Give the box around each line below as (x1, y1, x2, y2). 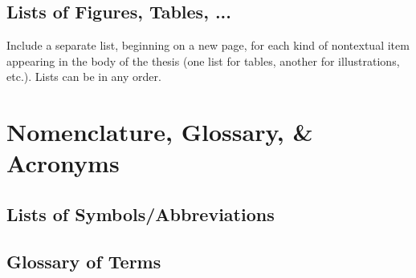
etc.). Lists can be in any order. (6, 68, 161, 85)
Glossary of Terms (6, 248, 161, 273)
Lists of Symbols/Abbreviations (6, 201, 275, 226)
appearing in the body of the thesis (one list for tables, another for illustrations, (6, 52, 400, 69)
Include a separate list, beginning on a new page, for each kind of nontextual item (6, 37, 410, 54)
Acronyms (6, 147, 120, 179)
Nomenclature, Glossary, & (6, 115, 313, 148)
